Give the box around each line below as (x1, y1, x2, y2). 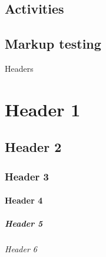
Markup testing (5, 34, 101, 53)
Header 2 (5, 138, 62, 156)
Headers (5, 62, 34, 74)
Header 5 (5, 217, 43, 230)
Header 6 (5, 243, 37, 255)
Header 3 (5, 169, 49, 183)
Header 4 (5, 194, 43, 207)
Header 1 (5, 97, 81, 121)
